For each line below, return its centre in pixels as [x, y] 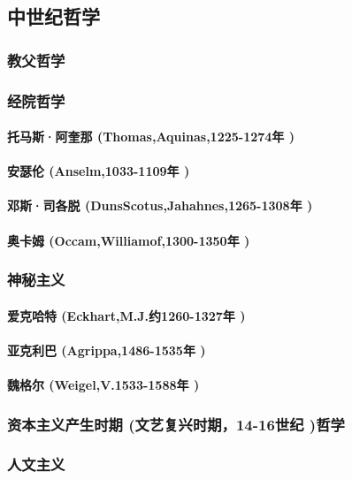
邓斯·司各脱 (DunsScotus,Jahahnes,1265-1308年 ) [160, 205]
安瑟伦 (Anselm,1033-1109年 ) [99, 171]
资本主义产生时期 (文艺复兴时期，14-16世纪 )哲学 [176, 424]
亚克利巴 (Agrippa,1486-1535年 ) [107, 350]
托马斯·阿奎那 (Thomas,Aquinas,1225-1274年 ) [151, 137]
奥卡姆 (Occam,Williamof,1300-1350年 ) [129, 240]
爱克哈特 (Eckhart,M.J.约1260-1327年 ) [126, 315]
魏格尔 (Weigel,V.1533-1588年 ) [103, 385]
